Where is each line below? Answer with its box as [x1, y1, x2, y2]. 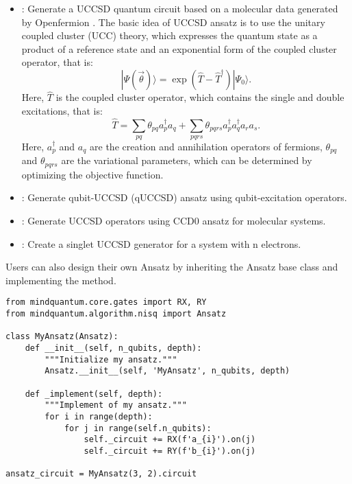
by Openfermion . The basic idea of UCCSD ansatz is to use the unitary [21, 14, 325, 29]
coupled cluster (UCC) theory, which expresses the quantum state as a [21, 28, 318, 43]
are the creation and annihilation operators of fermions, [90, 139, 323, 153]
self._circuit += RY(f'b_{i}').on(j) [84, 446, 256, 456]
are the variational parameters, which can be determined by [61, 153, 312, 168]
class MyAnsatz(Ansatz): [5, 332, 118, 342]
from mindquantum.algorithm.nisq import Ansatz [5, 309, 227, 319]
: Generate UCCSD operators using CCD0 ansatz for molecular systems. [21, 214, 326, 228]
